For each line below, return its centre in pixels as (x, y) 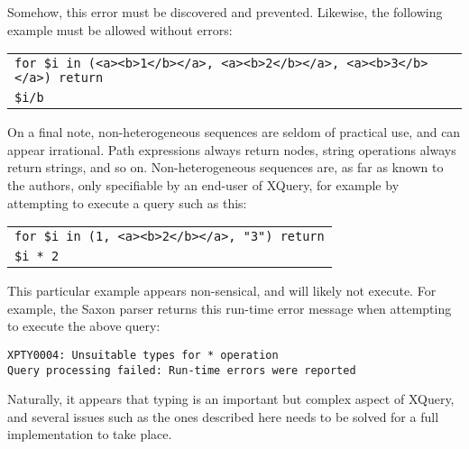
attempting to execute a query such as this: (127, 202)
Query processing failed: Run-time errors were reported (182, 370)
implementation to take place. (90, 434)
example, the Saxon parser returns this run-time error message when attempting (230, 308)
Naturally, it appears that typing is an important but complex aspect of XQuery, (231, 399)
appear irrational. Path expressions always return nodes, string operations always (232, 149)
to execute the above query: (84, 326)
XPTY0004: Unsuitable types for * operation (143, 355)
